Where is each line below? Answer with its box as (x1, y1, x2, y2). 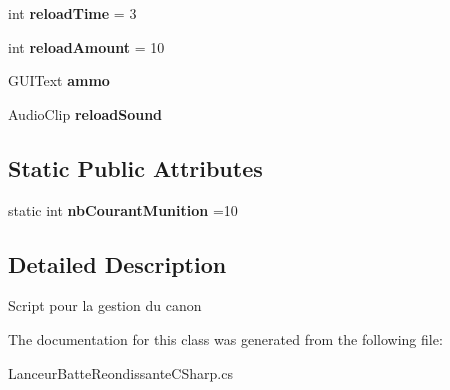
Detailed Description (8, 248, 227, 279)
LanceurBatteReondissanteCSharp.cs (8, 362, 233, 383)
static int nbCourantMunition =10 (8, 199, 238, 220)
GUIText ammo (8, 70, 110, 91)
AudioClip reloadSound (8, 103, 163, 124)
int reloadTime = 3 (8, 3, 137, 23)
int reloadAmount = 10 (8, 36, 165, 57)
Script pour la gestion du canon (8, 295, 202, 316)
